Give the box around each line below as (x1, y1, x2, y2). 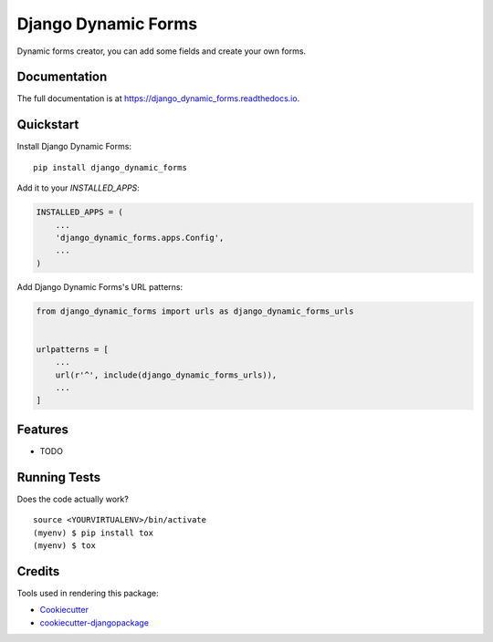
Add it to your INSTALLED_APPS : (16, 182, 141, 193)
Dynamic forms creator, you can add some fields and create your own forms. (16, 46, 306, 57)
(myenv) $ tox (33, 540, 96, 551)
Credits (16, 564, 60, 579)
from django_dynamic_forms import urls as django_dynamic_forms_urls (36, 305, 354, 316)
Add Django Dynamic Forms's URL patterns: (16, 281, 183, 292)
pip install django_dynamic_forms (33, 162, 187, 172)
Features (16, 421, 68, 437)
